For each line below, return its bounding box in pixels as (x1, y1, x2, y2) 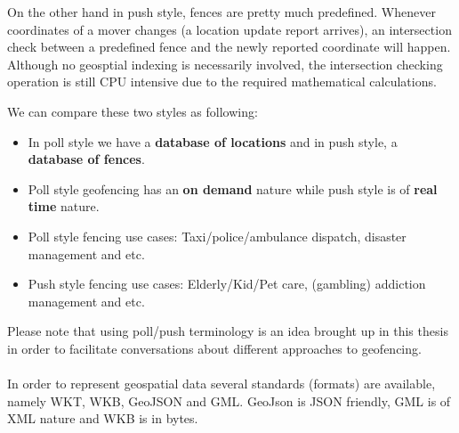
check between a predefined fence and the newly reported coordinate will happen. (7, 37, 451, 56)
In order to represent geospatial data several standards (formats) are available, (7, 374, 436, 393)
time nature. (28, 197, 100, 216)
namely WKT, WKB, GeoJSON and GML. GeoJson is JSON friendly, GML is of (7, 391, 451, 410)
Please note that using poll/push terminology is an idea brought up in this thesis (7, 322, 448, 340)
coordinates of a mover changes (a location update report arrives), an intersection (7, 20, 452, 38)
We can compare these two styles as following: (7, 102, 258, 120)
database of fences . (28, 150, 145, 168)
